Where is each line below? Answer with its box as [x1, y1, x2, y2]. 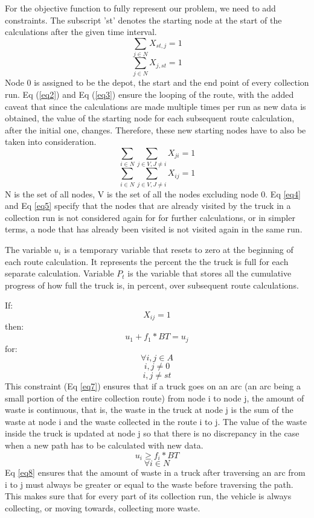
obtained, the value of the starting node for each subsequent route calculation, [5, 112, 295, 124]
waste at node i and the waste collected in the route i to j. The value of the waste [5, 415, 307, 427]
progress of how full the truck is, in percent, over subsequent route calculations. [5, 278, 299, 291]
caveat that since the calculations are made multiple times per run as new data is [5, 100, 306, 112]
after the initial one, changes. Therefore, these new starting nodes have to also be [5, 123, 306, 136]
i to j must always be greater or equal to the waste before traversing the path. [5, 478, 293, 490]
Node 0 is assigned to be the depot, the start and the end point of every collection [5, 76, 309, 89]
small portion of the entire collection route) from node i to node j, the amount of [5, 391, 304, 404]
